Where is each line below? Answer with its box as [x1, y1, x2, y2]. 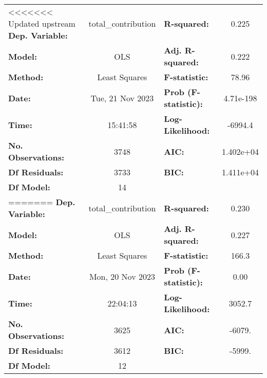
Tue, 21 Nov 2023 [90, 92, 154, 104]
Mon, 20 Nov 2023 [89, 270, 155, 282]
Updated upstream [8, 17, 75, 29]
